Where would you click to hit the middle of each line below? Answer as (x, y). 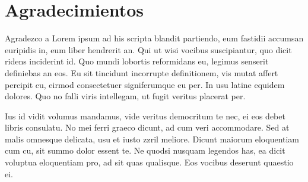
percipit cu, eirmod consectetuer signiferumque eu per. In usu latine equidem (145, 84)
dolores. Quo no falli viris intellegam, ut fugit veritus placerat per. (125, 96)
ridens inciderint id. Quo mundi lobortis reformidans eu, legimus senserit (137, 61)
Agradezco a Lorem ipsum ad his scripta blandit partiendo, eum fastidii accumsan (154, 38)
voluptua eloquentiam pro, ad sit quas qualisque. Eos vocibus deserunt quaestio (149, 162)
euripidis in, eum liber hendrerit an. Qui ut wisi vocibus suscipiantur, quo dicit (148, 49)
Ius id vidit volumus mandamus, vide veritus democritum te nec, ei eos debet (145, 116)
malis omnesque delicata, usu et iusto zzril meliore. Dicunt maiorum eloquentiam (152, 139)
